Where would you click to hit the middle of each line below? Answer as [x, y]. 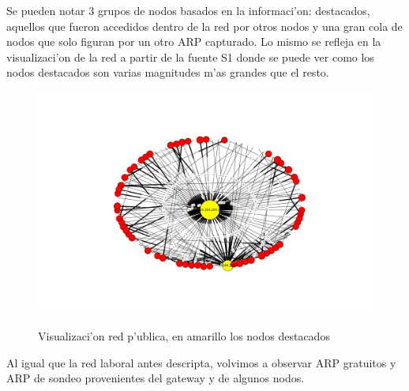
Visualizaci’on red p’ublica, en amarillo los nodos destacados [184, 336]
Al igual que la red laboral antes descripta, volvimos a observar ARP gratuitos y [201, 362]
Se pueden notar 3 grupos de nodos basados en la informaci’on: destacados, [188, 10]
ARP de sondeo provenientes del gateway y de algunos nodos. [156, 378]
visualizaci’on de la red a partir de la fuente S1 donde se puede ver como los [190, 56]
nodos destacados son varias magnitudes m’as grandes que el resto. [168, 72]
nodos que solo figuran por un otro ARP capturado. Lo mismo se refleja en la [194, 41]
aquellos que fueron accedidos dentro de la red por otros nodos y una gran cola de [204, 26]
